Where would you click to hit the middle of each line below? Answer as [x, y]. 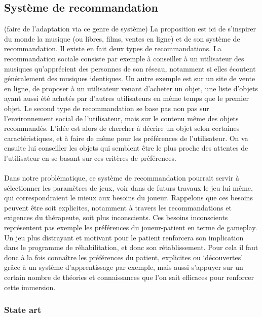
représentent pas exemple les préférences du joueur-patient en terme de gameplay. [131, 227]
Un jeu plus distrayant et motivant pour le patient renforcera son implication [124, 237]
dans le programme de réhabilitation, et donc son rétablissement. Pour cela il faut [131, 247]
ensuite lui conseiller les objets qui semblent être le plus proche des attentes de [126, 148]
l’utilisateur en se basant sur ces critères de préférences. [90, 157]
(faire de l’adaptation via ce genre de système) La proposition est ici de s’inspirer [130, 29]
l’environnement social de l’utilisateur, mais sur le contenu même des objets [121, 118]
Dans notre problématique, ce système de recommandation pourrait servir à [122, 178]
